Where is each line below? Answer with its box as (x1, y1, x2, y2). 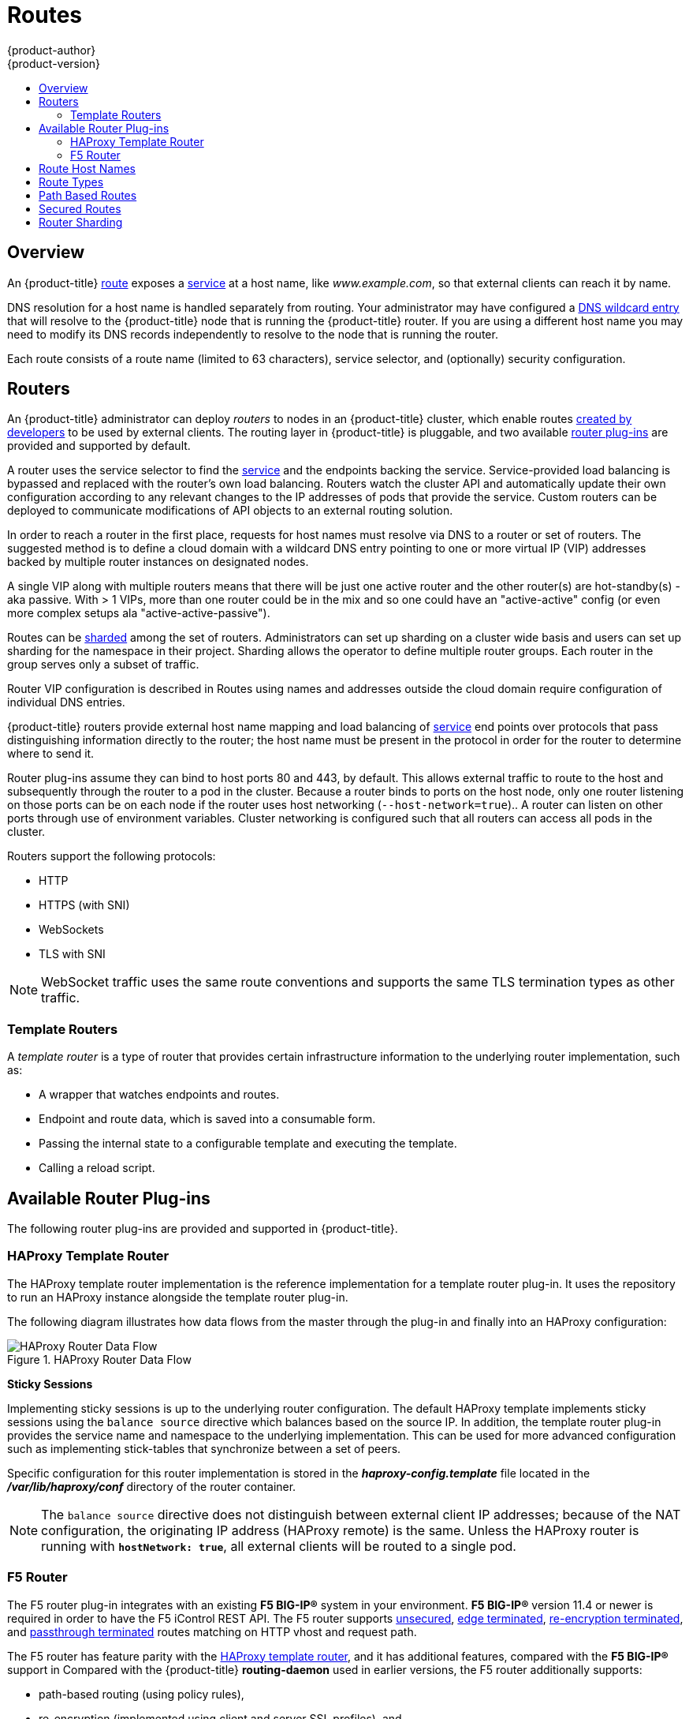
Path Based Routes (39, 188, 137, 202)
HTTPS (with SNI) (39, 898, 130, 912)
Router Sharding (39, 215, 123, 229)
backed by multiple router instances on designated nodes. (7, 555, 309, 569)
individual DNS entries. (7, 695, 125, 710)
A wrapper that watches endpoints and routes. (39, 1088, 280, 1102)
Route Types (39, 174, 104, 189)
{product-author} (7, 43, 96, 57)
